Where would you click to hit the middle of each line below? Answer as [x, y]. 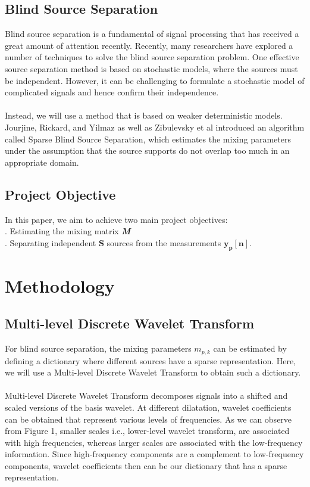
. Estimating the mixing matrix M [68, 231]
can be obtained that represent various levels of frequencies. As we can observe [148, 419]
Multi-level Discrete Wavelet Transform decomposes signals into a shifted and [146, 396]
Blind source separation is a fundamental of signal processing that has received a [152, 34]
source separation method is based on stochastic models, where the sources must [151, 68]
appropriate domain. [42, 162]
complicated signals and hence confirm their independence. [112, 92]
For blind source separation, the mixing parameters [98, 348]
